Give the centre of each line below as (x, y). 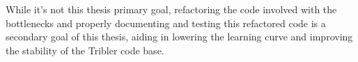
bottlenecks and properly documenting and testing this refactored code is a (166, 23)
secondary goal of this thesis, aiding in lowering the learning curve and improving (179, 37)
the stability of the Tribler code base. (85, 50)
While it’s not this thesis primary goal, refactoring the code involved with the (171, 9)
